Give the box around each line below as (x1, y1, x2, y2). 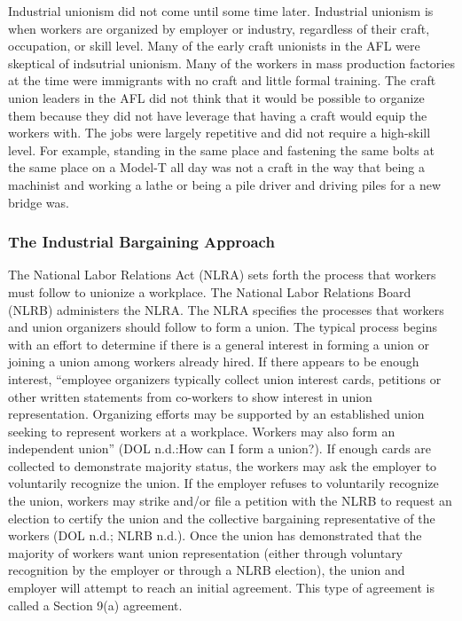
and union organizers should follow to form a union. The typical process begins (8, 318, 437, 336)
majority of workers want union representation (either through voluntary (8, 543, 403, 562)
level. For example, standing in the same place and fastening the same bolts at (8, 140, 435, 159)
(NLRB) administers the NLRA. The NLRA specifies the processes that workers (8, 300, 444, 318)
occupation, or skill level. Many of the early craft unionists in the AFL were (8, 36, 420, 55)
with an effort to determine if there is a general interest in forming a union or (8, 334, 429, 353)
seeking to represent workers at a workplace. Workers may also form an (8, 421, 395, 440)
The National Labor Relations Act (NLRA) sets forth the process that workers (8, 265, 436, 284)
